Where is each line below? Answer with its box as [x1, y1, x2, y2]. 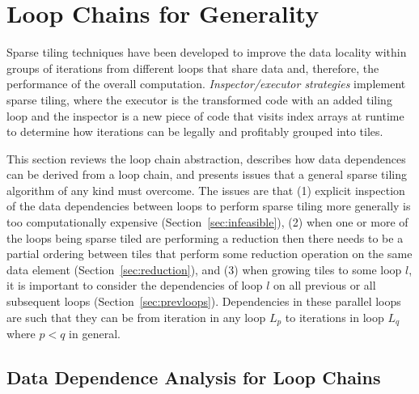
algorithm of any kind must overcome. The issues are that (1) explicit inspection [6, 181, 405, 198]
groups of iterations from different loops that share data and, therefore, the [6, 59, 379, 76]
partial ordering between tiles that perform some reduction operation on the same [6, 245, 413, 262]
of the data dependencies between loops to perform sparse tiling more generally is [6, 197, 411, 214]
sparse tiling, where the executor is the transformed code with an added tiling [6, 91, 392, 108]
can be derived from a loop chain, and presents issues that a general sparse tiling [6, 166, 407, 183]
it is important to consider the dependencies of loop [6, 277, 263, 294]
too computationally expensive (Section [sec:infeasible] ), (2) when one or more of [6, 214, 408, 231]
